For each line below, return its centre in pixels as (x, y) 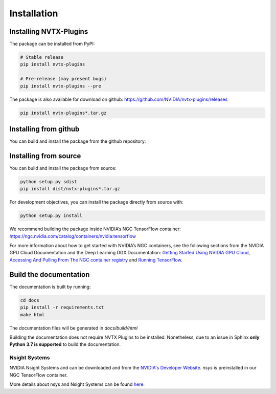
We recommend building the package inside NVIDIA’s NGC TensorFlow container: (95, 229)
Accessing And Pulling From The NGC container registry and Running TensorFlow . (96, 260)
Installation (34, 13)
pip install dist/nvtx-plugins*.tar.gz (70, 189)
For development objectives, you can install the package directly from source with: (96, 202)
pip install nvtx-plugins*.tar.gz (63, 113)
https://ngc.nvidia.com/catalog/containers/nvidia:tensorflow (73, 236)
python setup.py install (51, 216)
